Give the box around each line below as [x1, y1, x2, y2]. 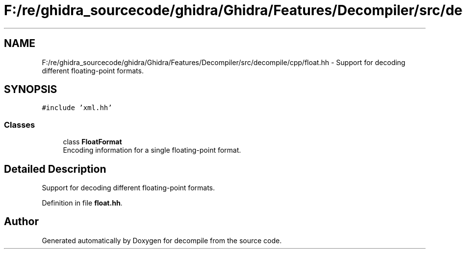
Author [4, 215, 39, 228]
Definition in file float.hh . [42, 199, 123, 207]
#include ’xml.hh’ [42, 104, 112, 112]
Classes [4, 119, 35, 130]
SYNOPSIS [4, 83, 57, 96]
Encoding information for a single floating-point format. [63, 146, 241, 155]
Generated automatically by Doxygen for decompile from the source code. [42, 236, 282, 245]
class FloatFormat [63, 138, 122, 146]
